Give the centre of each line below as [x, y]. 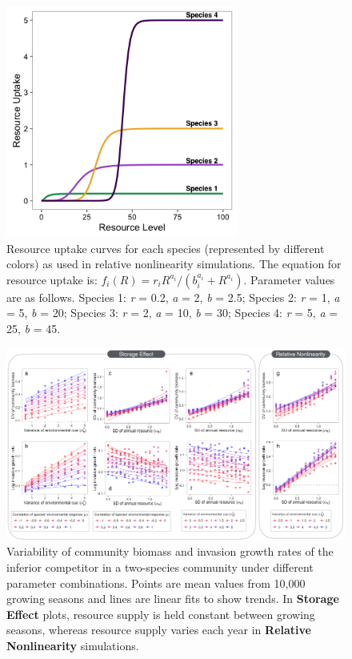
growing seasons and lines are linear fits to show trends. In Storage [173, 599]
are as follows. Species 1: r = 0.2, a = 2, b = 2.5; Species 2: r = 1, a [173, 297]
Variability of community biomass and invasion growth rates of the [170, 551]
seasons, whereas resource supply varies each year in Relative [159, 630]
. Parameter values [289, 279]
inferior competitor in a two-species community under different [160, 567]
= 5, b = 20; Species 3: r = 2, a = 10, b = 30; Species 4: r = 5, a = [172, 313]
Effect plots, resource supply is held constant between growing [161, 614]
